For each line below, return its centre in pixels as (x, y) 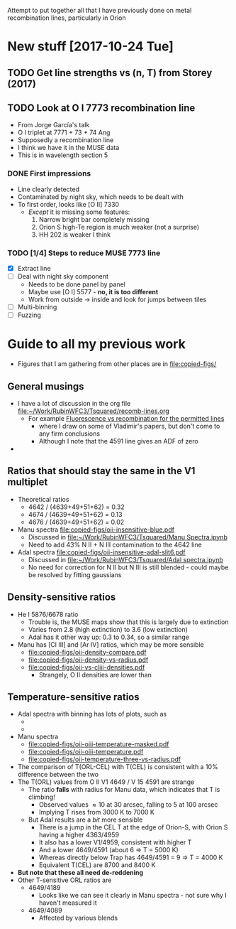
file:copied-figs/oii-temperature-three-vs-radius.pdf (105, 759)
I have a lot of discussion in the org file (74, 403)
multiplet (28, 482)
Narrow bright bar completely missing (94, 219)
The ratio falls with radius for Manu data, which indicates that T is (124, 790)
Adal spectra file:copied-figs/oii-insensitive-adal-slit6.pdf (101, 552)
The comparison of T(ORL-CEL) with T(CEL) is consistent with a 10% (118, 767)
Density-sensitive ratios (62, 597)
